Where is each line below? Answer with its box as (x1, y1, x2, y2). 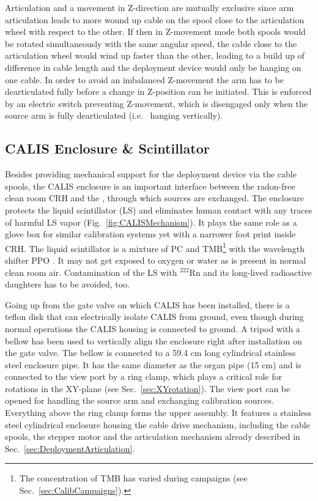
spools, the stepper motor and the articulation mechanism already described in (5, 430, 300, 443)
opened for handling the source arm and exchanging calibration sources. (5, 394, 274, 407)
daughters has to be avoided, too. (5, 278, 130, 291)
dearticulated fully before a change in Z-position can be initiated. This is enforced (5, 85, 312, 98)
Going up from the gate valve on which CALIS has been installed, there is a (5, 298, 290, 311)
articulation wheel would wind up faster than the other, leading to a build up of (5, 49, 305, 62)
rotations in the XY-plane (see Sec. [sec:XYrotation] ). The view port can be (5, 382, 290, 395)
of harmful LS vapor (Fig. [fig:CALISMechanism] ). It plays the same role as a (5, 215, 297, 228)
